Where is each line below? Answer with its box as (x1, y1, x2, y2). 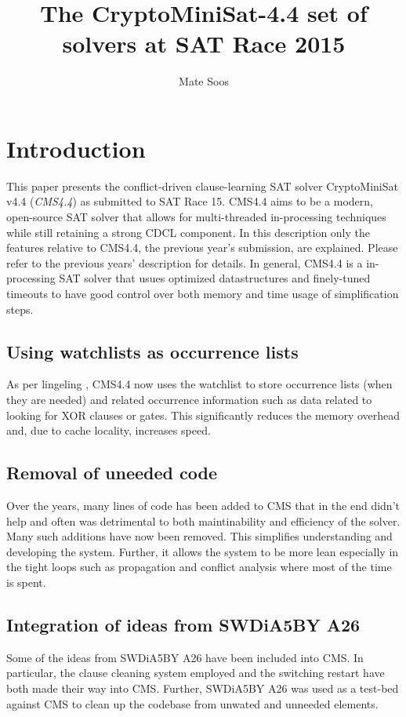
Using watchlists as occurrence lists (6, 339, 299, 363)
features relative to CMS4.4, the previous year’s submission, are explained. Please (6, 239, 398, 256)
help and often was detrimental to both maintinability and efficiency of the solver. (6, 512, 401, 529)
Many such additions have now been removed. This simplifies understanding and (6, 528, 393, 544)
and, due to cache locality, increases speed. (6, 422, 211, 439)
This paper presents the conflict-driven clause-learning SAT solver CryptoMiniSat (6, 177, 398, 194)
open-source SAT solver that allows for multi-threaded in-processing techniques (6, 209, 386, 225)
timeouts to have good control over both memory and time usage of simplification (6, 286, 399, 301)
